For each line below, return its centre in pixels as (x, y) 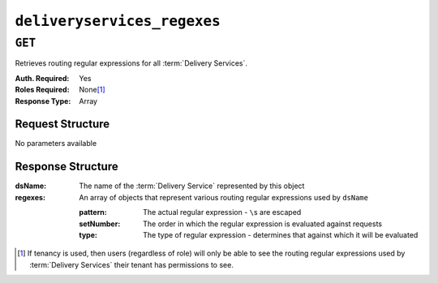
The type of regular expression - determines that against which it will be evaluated (281, 234)
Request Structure (62, 124)
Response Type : (43, 101)
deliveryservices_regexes (118, 21)
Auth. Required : (42, 78)
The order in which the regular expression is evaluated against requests (263, 224)
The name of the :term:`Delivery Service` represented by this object (192, 186)
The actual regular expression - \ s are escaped (222, 212)
